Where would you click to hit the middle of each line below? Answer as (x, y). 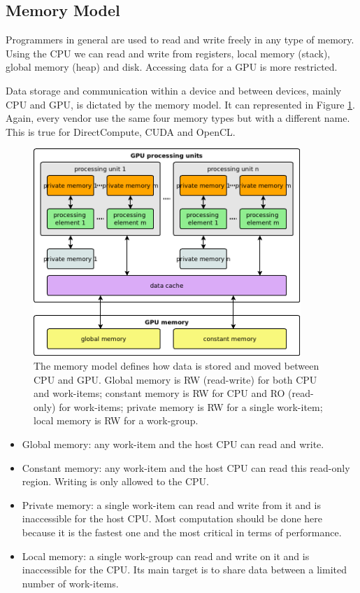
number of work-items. (70, 583)
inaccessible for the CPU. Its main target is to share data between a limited (184, 570)
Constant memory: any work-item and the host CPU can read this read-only (186, 467)
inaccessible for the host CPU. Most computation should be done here (172, 518)
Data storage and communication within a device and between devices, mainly (174, 90)
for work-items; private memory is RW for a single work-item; (191, 406)
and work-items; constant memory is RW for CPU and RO (159, 393)
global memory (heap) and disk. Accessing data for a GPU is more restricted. (172, 67)
